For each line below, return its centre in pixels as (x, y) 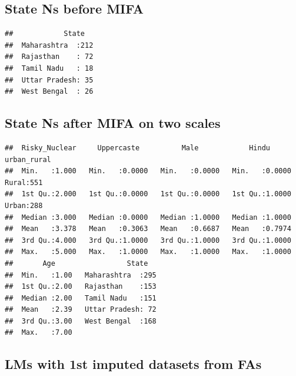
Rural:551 (24, 182)
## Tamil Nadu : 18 (49, 68)
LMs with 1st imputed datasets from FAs (133, 364)
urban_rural (28, 159)
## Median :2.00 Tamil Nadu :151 (81, 298)
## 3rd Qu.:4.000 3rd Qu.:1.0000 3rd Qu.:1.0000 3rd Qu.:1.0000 (148, 240)
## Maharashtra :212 (49, 45)
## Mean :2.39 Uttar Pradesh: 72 (81, 310)
